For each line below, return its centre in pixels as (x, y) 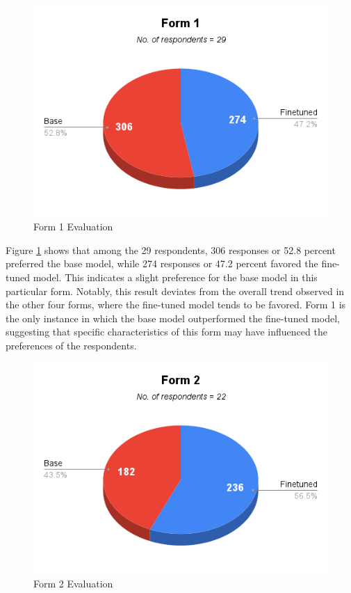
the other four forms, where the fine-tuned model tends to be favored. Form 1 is (176, 305)
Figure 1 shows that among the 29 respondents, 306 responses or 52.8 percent (171, 250)
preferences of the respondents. (71, 346)
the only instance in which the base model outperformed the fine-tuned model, (173, 318)
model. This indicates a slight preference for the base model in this (175, 277)
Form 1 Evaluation (73, 227)
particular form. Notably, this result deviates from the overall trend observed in (175, 291)
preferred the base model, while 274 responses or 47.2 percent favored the (162, 263)
